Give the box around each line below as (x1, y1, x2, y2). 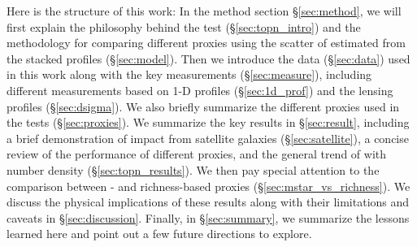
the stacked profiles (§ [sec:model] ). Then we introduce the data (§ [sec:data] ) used (7, 50, 410, 67)
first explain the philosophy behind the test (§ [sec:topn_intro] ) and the (7, 18, 361, 35)
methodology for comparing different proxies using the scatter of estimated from (7, 34, 406, 51)
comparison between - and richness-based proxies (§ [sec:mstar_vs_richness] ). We (7, 177, 410, 194)
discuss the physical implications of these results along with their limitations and (7, 193, 410, 210)
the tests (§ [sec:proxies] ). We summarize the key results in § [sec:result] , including (7, 114, 410, 131)
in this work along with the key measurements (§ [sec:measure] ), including (7, 66, 372, 83)
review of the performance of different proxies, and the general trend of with (7, 145, 387, 162)
